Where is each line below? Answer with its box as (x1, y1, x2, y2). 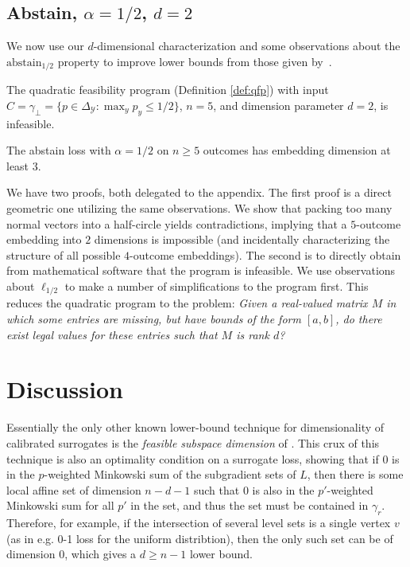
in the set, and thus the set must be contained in (130, 497, 369, 514)
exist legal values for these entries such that (6, 326, 218, 342)
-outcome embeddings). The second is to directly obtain (130, 246, 401, 263)
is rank (236, 326, 269, 342)
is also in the (252, 481, 315, 498)
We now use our (6, 37, 84, 54)
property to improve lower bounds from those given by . (57, 53, 332, 69)
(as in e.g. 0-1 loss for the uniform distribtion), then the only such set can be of (6, 530, 393, 546)
